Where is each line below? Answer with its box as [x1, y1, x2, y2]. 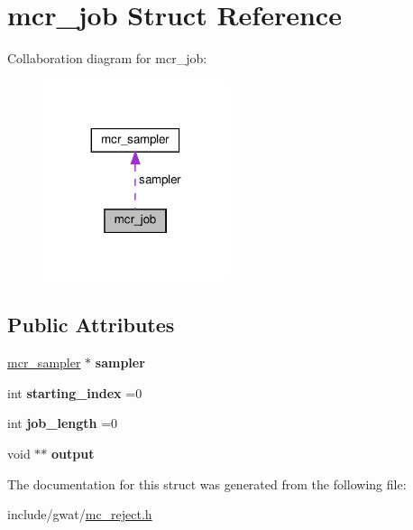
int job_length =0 [7, 414, 118, 432]
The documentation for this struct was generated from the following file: [7, 474, 407, 493]
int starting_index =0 [7, 383, 142, 402]
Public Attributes [7, 311, 175, 339]
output [51, 443, 95, 462]
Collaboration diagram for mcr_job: [7, 49, 207, 68]
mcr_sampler [7, 353, 81, 372]
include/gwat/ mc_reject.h [7, 505, 152, 524]
